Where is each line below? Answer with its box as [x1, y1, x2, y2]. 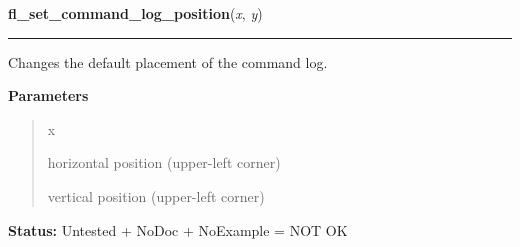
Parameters [8, 85, 89, 106]
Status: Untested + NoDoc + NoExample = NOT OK [8, 219, 348, 240]
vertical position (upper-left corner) [47, 185, 265, 206]
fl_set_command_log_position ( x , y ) [8, 3, 263, 23]
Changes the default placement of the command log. [8, 51, 328, 72]
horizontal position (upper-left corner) [47, 152, 281, 173]
